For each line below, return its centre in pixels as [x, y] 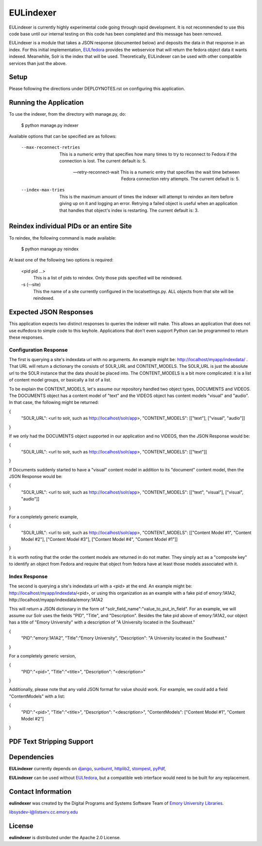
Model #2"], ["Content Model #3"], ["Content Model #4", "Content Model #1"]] [99, 539]
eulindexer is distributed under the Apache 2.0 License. [65, 837]
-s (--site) [31, 285]
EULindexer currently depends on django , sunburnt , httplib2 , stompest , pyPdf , [87, 769]
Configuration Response [38, 350]
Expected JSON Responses [51, 312]
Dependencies [32, 757]
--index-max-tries [43, 190]
